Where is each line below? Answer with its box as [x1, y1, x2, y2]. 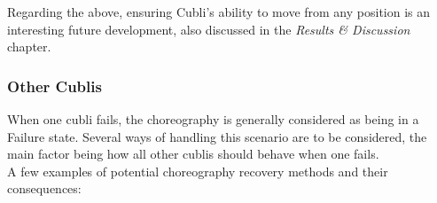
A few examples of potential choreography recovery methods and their [7, 161, 388, 180]
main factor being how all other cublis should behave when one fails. [7, 144, 379, 163]
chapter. [7, 37, 51, 56]
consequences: [7, 179, 82, 198]
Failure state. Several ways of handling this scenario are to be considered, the [7, 127, 427, 145]
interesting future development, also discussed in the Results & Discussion [7, 20, 410, 38]
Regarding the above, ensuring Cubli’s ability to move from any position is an [7, 3, 431, 20]
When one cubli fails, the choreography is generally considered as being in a [7, 110, 419, 128]
